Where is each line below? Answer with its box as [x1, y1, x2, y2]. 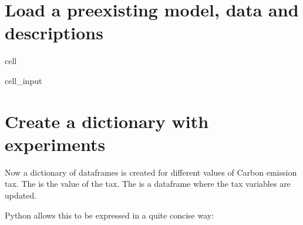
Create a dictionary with [5, 109, 209, 133]
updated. [5, 189, 37, 201]
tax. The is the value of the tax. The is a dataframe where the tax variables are [5, 177, 291, 190]
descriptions [5, 21, 103, 45]
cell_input [5, 74, 42, 86]
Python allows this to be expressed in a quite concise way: [5, 209, 214, 221]
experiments [5, 132, 106, 156]
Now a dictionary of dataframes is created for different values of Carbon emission [5, 166, 297, 178]
